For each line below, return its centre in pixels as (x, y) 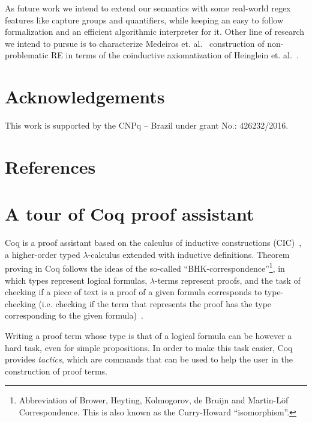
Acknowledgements (85, 96)
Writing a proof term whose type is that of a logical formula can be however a (148, 335)
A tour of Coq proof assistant (130, 214)
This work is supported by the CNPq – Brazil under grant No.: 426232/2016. (147, 125)
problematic (27, 55)
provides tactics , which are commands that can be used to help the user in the (149, 359)
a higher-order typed (43, 254)
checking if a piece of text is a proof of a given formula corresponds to (133, 292)
